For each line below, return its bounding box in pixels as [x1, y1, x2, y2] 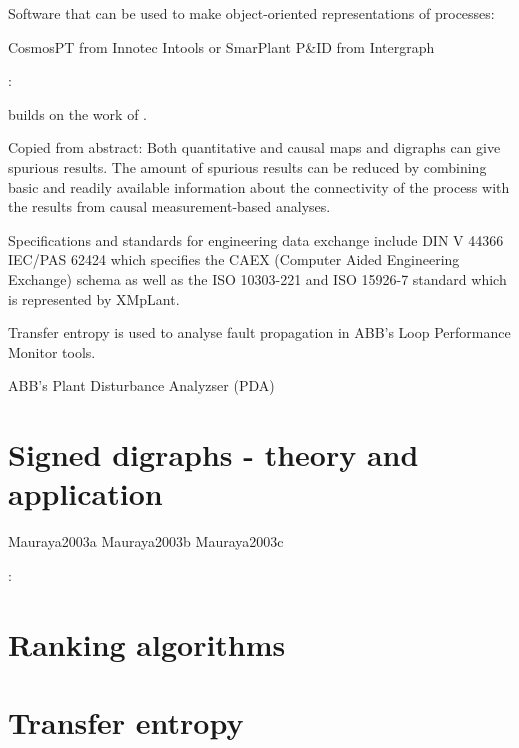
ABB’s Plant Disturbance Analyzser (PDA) [8, 375, 275, 396]
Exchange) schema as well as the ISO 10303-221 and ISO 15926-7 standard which [8, 268, 507, 289]
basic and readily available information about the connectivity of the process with [8, 176, 510, 197]
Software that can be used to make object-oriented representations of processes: [8, 3, 495, 23]
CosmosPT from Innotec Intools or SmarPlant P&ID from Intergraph [8, 36, 435, 57]
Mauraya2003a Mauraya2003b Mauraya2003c [8, 531, 284, 552]
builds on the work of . [8, 103, 147, 124]
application [8, 473, 163, 514]
